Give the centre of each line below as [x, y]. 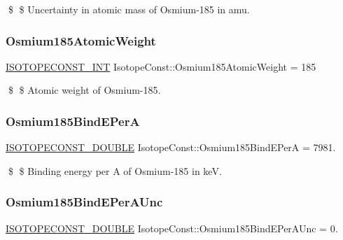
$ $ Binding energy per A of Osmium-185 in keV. [115, 170]
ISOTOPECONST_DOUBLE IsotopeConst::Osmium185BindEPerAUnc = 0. [172, 228]
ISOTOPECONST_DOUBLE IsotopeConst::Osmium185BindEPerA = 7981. [171, 147]
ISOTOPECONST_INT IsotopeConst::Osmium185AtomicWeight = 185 [161, 66]
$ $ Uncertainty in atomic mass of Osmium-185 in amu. [129, 9]
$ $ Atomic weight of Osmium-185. [84, 90]
